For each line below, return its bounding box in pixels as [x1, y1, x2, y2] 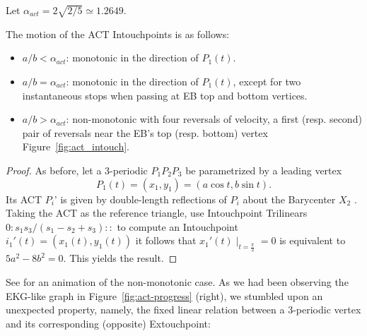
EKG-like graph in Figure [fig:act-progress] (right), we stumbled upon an [6, 288, 323, 303]
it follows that [135, 233, 197, 248]
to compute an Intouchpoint [117, 219, 238, 234]
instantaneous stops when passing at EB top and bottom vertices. [22, 88, 308, 102]
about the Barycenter [243, 191, 336, 206]
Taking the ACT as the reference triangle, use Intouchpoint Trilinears [6, 205, 308, 220]
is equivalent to [279, 233, 346, 248]
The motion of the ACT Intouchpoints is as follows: [6, 26, 230, 41]
